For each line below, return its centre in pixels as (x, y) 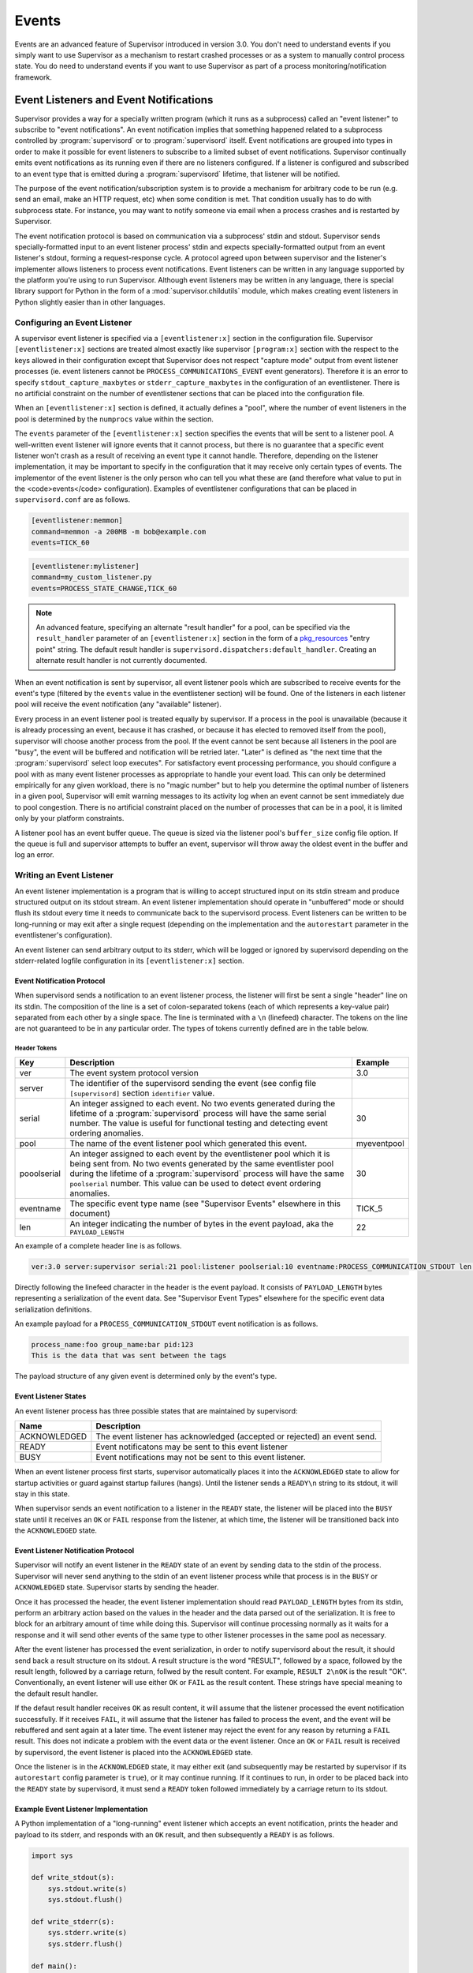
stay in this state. (42, 1494)
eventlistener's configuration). (63, 935)
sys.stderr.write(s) (88, 1933)
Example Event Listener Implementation (81, 1809)
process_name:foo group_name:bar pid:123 (112, 1344)
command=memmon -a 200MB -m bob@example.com (119, 532)
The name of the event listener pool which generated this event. (188, 1143)
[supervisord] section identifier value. (142, 1093)
